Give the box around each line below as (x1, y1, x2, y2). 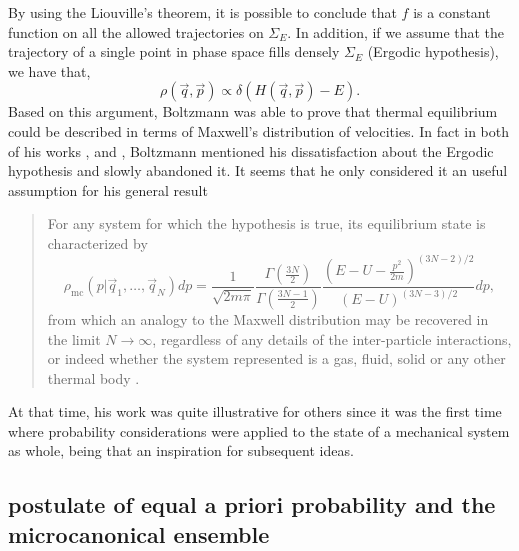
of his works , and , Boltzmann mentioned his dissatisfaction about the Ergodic (8, 140, 494, 161)
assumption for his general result (8, 179, 208, 200)
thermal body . (47, 367, 140, 388)
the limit (47, 328, 101, 349)
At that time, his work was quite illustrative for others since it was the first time (8, 401, 502, 422)
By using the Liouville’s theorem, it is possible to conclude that (8, 2, 397, 22)
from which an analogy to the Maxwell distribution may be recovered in (47, 308, 489, 329)
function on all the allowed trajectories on (8, 21, 264, 42)
